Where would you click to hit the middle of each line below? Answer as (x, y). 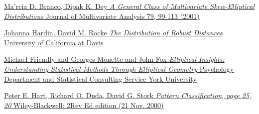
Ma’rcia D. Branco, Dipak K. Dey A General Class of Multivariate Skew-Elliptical (129, 6)
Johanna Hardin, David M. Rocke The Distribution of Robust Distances (113, 33)
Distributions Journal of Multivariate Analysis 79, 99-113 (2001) (102, 16)
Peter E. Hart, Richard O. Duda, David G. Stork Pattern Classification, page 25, (128, 95)
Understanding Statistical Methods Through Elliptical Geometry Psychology (119, 68)
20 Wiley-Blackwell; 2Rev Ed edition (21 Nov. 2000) (84, 105)
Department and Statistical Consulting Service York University (100, 78)
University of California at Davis (54, 42)
